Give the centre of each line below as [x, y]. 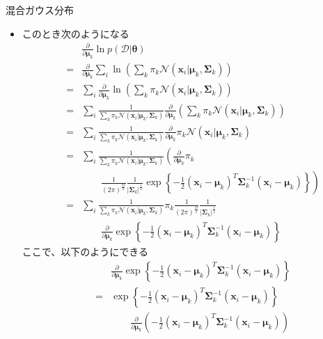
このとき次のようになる [76, 33]
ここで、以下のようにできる [85, 251]
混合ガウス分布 [40, 10]
